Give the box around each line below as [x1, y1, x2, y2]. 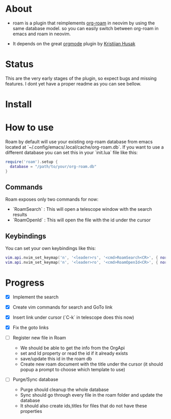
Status [5, 59, 34, 70]
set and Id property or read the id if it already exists [20, 350, 128, 356]
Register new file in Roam [12, 334, 66, 341]
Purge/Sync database [12, 376, 59, 382]
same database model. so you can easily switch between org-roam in [12, 25, 159, 31]
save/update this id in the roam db [20, 356, 93, 362]
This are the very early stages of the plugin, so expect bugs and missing [5, 75, 157, 81]
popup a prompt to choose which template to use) [20, 367, 126, 373]
